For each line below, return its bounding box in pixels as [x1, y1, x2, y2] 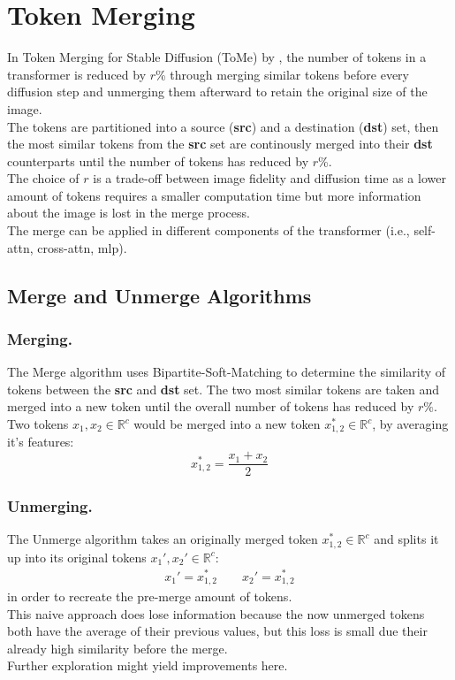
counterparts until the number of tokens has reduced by [7, 151, 309, 170]
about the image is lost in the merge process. [7, 203, 250, 222]
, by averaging [372, 415, 449, 433]
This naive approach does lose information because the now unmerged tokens [7, 604, 425, 623]
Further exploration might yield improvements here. [7, 656, 288, 675]
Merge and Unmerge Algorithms [7, 281, 312, 309]
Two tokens [7, 415, 69, 433]
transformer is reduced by [7, 65, 147, 83]
